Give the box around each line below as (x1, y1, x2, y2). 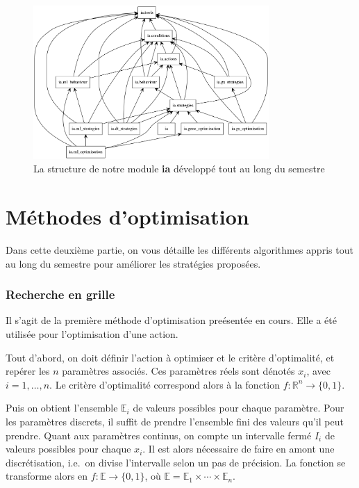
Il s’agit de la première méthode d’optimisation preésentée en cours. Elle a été (6, 313, 337, 327)
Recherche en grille (6, 286, 115, 303)
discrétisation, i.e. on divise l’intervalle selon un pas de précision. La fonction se (6, 455, 346, 469)
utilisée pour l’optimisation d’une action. (6, 326, 178, 341)
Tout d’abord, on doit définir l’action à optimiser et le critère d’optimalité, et (6, 350, 335, 364)
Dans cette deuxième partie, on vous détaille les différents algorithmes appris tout (6, 242, 353, 257)
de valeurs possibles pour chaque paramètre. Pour (133, 400, 344, 415)
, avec (306, 364, 331, 378)
